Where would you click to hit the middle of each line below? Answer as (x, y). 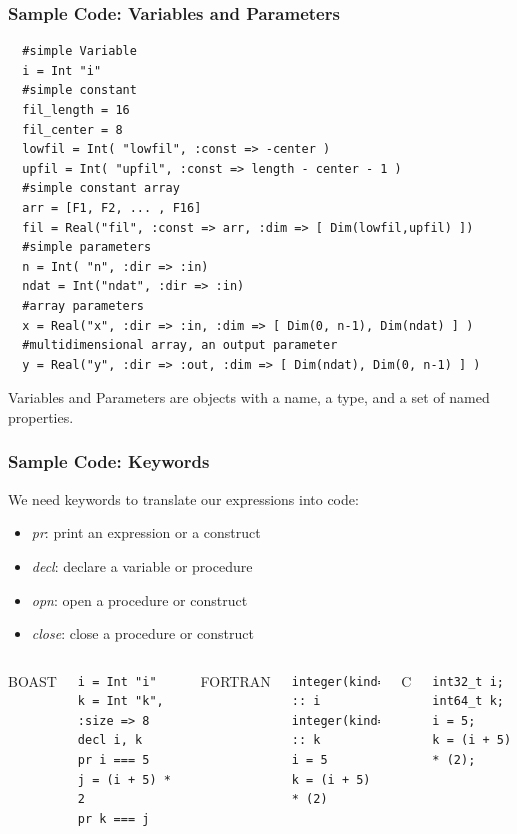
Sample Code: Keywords (109, 461)
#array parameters (83, 305)
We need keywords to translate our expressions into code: (183, 498)
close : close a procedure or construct (142, 633)
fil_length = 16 (76, 110)
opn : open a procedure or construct (139, 599)
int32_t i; (468, 681)
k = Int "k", (120, 701)
